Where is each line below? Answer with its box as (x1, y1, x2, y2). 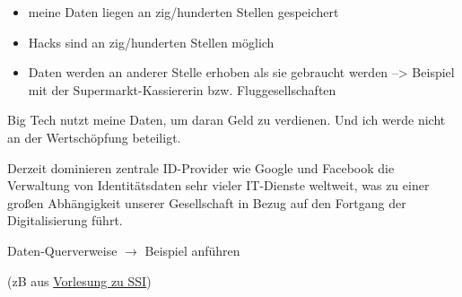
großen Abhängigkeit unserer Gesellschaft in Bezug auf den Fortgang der (7, 193, 406, 212)
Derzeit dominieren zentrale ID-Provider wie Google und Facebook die (7, 158, 395, 177)
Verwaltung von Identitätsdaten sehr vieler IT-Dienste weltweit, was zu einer (7, 176, 430, 195)
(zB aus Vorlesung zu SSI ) (7, 271, 152, 290)
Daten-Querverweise (7, 240, 118, 259)
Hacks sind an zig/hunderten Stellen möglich (28, 32, 275, 51)
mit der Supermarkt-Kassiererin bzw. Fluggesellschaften (28, 80, 336, 99)
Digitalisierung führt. (7, 211, 123, 230)
